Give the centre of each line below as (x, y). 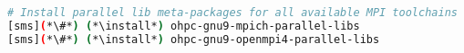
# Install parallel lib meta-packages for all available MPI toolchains (232, 13)
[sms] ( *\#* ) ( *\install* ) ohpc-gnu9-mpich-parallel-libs (184, 26)
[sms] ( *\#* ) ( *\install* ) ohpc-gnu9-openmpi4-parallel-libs (194, 39)
